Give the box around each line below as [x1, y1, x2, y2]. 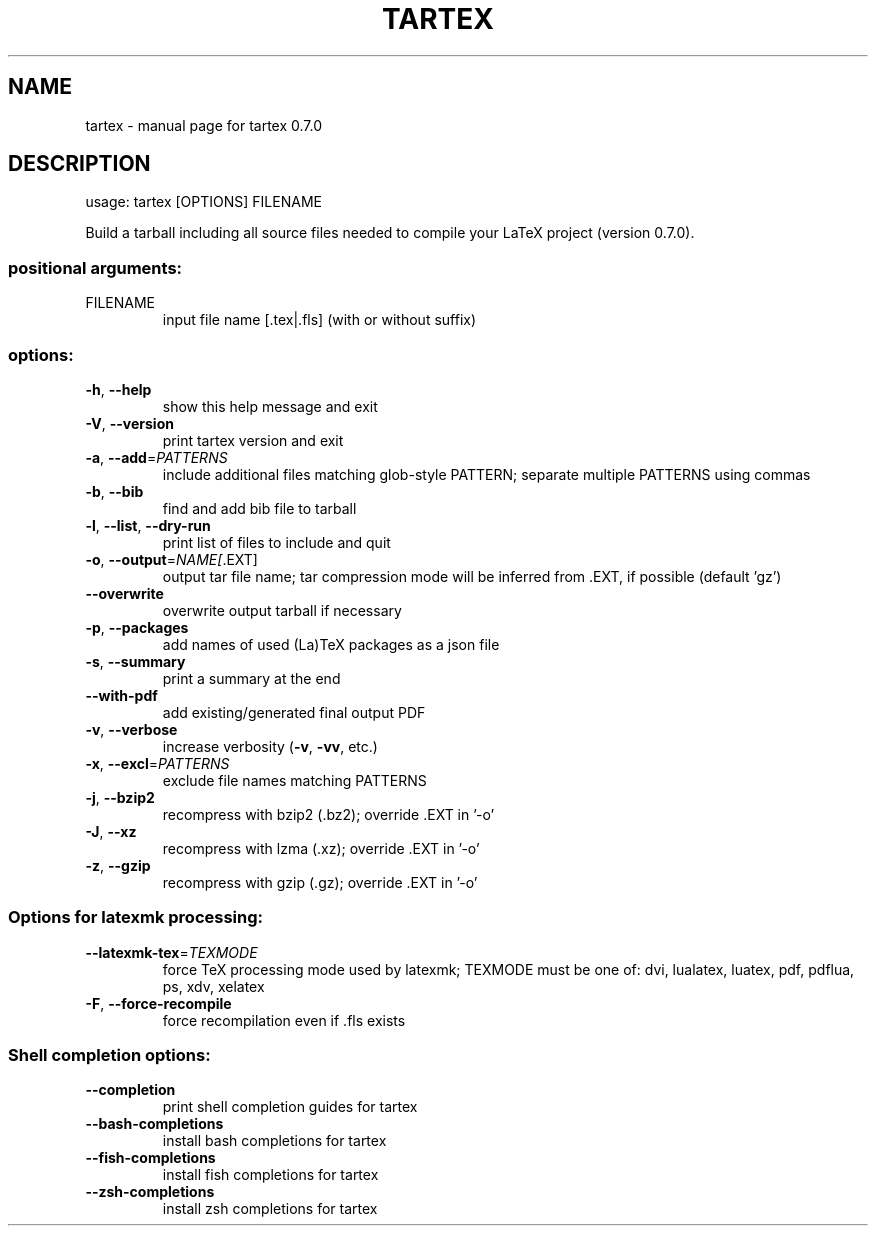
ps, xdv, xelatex [162, 977, 265, 995]
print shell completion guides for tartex [162, 1098, 418, 1116]
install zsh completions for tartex [162, 1200, 378, 1218]
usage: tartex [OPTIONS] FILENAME [85, 193, 322, 211]
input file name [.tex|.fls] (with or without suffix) [162, 311, 477, 329]
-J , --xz [85, 822, 137, 840]
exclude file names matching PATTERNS [162, 771, 427, 789]
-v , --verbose [85, 720, 178, 738]
